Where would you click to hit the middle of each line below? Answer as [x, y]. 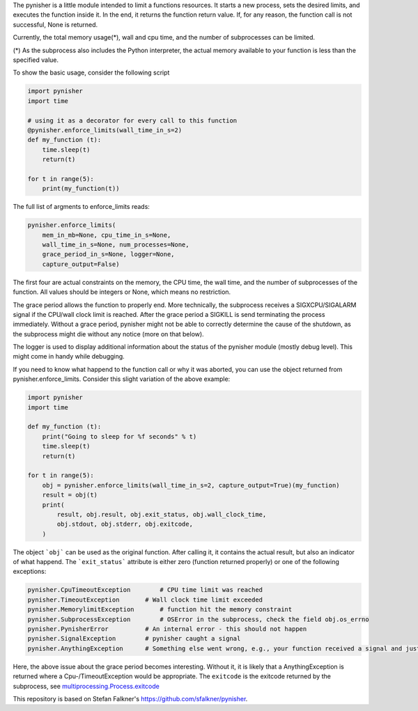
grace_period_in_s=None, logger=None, [108, 255]
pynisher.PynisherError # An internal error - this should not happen [167, 629]
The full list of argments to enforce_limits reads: [81, 207]
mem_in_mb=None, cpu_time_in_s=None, [107, 235]
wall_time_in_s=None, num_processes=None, [116, 244]
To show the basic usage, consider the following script [91, 72]
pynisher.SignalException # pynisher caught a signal [134, 639]
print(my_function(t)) [81, 189]
